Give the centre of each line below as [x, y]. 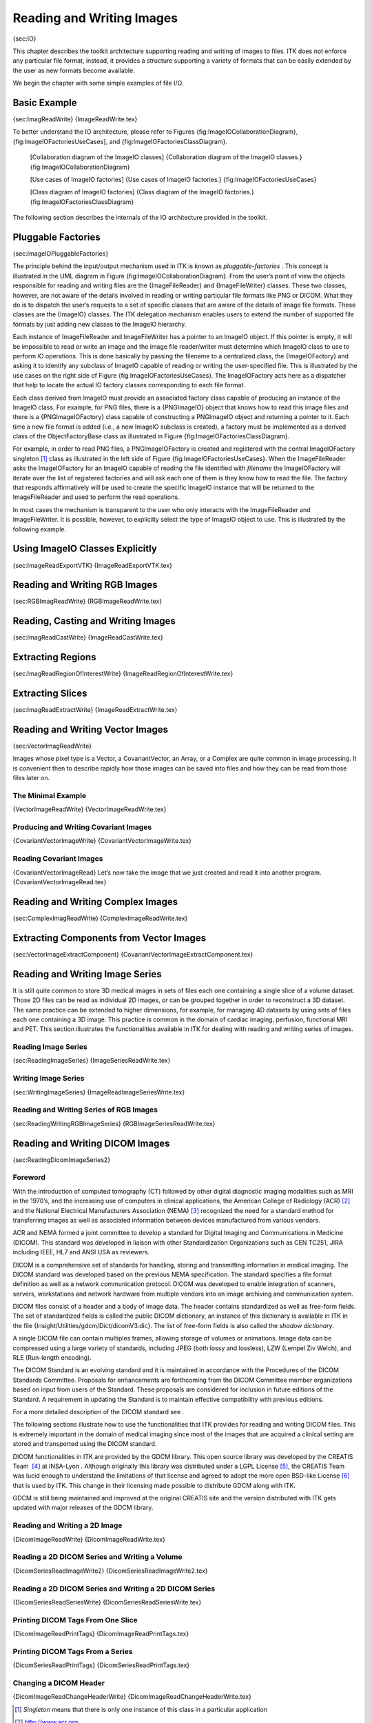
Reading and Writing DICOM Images [91, 1143]
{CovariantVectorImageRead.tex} [60, 882]
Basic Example [45, 102]
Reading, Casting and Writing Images [94, 621]
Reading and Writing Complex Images [95, 902]
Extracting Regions [54, 657]
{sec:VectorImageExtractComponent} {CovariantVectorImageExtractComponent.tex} [133, 954]
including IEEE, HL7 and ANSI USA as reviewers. [81, 1252]
